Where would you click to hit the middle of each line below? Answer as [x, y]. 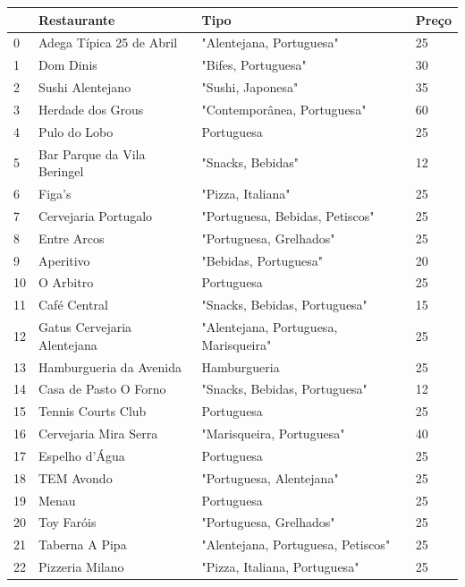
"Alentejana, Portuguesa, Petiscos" [296, 544]
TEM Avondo [76, 477]
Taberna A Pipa [83, 544]
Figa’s [55, 193]
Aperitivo [64, 260]
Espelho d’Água [82, 455]
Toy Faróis [68, 522]
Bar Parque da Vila [92, 153]
